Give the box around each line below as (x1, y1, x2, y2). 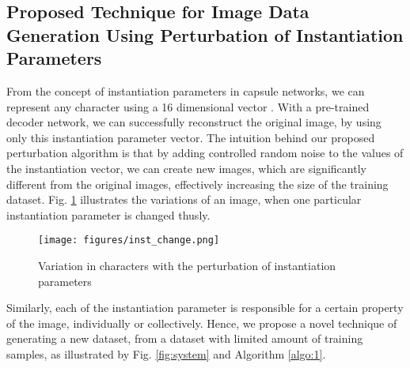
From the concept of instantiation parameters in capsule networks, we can (6, 82, 365, 99)
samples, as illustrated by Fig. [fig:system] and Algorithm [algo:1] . (6, 345, 326, 362)
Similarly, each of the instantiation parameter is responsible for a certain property (6, 299, 404, 316)
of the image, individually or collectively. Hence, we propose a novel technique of (6, 314, 397, 331)
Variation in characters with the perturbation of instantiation (38, 257, 336, 273)
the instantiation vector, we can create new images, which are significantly (6, 160, 366, 176)
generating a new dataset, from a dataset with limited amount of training (6, 330, 363, 347)
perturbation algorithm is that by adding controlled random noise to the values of (6, 145, 404, 161)
